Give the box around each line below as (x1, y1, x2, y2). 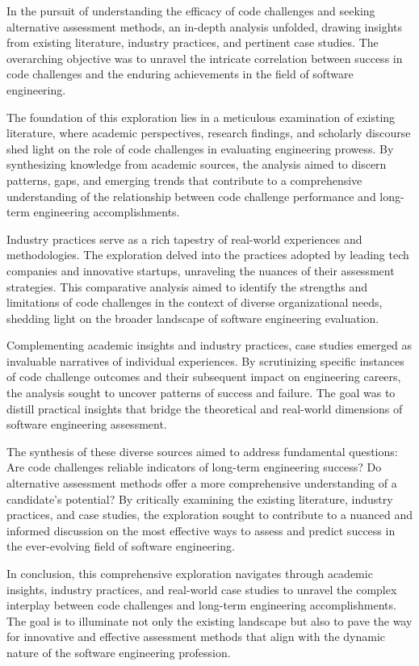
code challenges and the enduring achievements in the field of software (6, 65, 354, 82)
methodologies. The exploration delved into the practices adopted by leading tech (6, 246, 409, 263)
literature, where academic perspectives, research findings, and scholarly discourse (6, 124, 411, 141)
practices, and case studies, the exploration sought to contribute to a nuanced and (6, 506, 413, 523)
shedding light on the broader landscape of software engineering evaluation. (6, 309, 379, 326)
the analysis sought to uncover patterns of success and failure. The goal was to (6, 384, 396, 401)
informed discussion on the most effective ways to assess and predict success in (6, 521, 396, 538)
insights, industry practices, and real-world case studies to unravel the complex (6, 580, 397, 597)
